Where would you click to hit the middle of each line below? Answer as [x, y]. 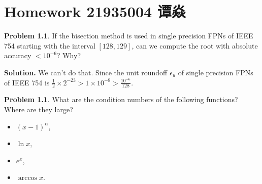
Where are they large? [39, 109]
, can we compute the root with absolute [195, 45]
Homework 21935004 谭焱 [95, 11]
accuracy [18, 55]
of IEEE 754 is [27, 82]
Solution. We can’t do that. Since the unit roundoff [86, 72]
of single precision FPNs [216, 72]
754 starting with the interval [50, 45]
